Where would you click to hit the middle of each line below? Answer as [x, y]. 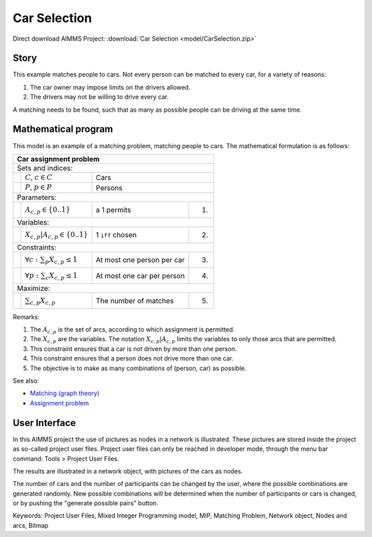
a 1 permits [113, 210]
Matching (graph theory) [65, 394]
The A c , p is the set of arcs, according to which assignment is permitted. [132, 330]
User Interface [44, 423]
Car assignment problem [58, 159]
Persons [109, 188]
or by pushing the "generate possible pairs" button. [85, 503]
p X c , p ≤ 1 [61, 260]
